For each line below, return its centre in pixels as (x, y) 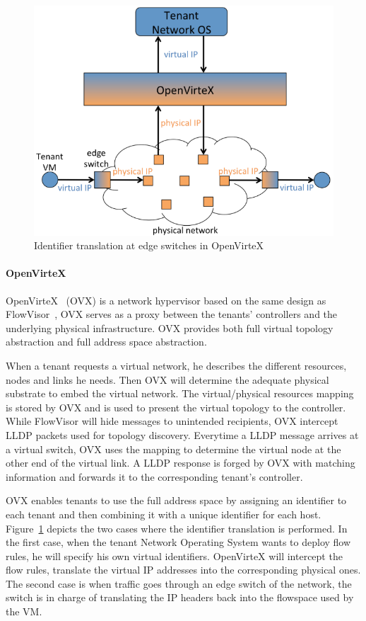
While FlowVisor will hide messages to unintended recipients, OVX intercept (172, 421)
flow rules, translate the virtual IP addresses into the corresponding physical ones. (183, 570)
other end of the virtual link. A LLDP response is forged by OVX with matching (181, 463)
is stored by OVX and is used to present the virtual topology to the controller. (176, 407)
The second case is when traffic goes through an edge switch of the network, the (179, 583)
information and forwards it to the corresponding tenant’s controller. (154, 476)
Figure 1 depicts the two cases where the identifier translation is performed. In (177, 528)
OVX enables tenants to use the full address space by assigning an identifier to (176, 500)
